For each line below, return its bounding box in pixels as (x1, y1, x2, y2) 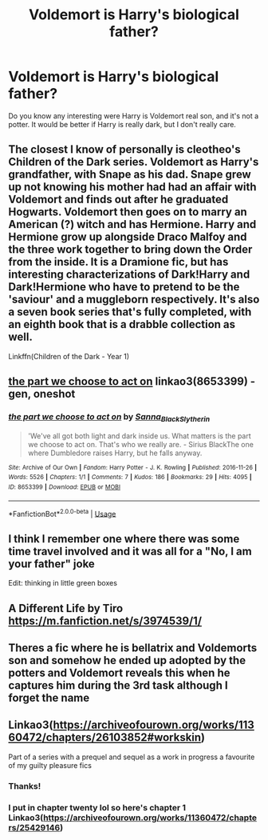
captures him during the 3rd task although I (8, 678, 229, 692)
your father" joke (8, 557, 96, 570)
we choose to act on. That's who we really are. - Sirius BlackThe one (27, 439, 254, 449)
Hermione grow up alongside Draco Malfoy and (8, 230, 247, 244)
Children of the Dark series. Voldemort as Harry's (8, 155, 259, 169)
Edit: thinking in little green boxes (8, 578, 118, 588)
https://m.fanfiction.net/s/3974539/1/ (8, 614, 202, 627)
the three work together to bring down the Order (8, 242, 253, 257)
